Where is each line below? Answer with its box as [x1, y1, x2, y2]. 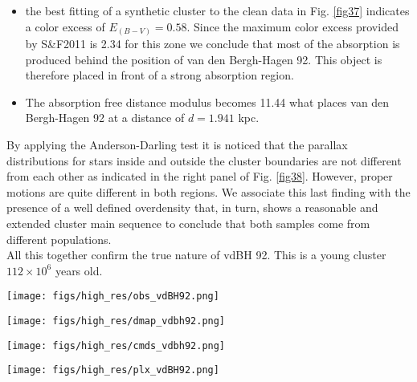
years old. [55, 262, 103, 278]
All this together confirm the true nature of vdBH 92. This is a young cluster [6, 246, 386, 263]
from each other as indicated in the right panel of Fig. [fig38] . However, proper [6, 168, 393, 185]
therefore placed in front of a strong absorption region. [25, 67, 294, 83]
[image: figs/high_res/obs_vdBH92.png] [6, 291, 219, 303]
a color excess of [25, 18, 105, 35]
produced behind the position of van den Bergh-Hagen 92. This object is [25, 51, 382, 67]
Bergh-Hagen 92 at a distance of [25, 109, 185, 126]
